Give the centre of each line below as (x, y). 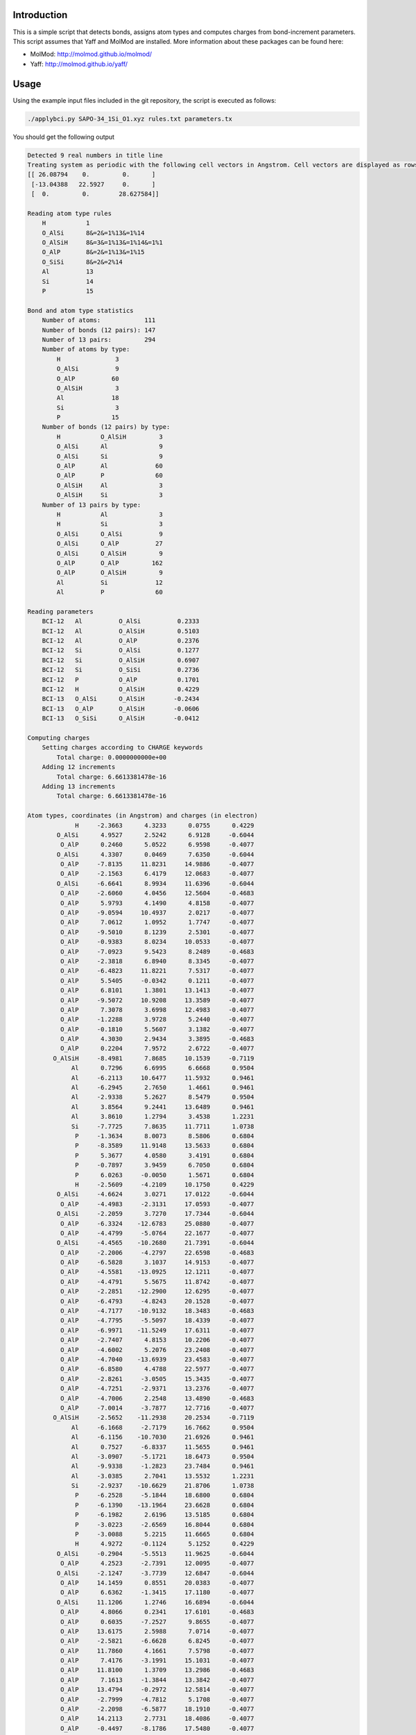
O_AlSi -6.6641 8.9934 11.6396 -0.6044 (155, 883)
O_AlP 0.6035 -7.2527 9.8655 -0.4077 (157, 1622)
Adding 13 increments (79, 786)
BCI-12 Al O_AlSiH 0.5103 (121, 631)
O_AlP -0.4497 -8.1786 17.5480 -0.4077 (157, 1728)
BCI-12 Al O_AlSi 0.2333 (121, 621)
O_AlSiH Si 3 (110, 495)
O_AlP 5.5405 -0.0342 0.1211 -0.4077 (157, 981)
